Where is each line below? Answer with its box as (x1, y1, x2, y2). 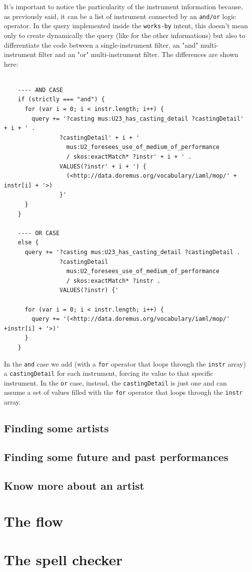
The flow (4, 511, 64, 531)
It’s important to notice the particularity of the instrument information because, (4, 1, 243, 11)
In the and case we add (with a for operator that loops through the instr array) (4, 358, 246, 369)
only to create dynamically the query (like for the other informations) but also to (4, 30, 245, 40)
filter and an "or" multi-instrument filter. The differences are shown (38, 49, 238, 59)
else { (17, 239, 39, 246)
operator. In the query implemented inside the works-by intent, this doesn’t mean (4, 20, 248, 31)
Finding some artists (4, 421, 109, 436)
